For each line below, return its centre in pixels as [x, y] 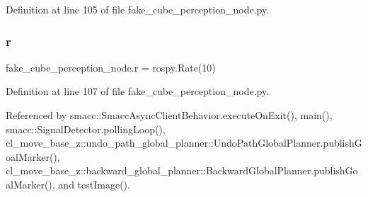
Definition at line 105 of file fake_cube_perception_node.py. [138, 9]
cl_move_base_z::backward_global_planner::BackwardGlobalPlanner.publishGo [182, 170]
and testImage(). [94, 184]
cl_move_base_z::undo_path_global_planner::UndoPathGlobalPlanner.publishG [184, 143]
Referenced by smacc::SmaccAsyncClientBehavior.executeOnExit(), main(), [169, 115]
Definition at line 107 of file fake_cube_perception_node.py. [138, 91]
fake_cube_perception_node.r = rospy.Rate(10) [111, 67]
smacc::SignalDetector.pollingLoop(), [86, 129]
